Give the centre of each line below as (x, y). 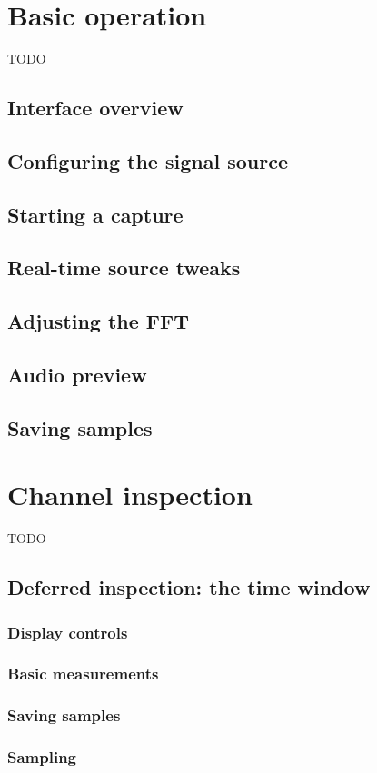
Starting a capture (95, 214)
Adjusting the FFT (99, 321)
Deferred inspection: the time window (189, 587)
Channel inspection (130, 495)
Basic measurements (83, 674)
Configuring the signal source (148, 160)
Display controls (68, 632)
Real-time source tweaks (124, 268)
